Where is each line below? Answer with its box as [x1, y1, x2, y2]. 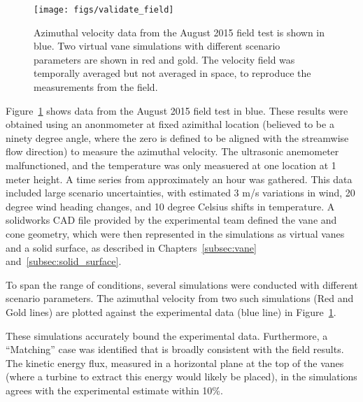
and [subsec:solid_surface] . [6, 254, 122, 268]
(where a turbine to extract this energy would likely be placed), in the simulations [6, 369, 357, 384]
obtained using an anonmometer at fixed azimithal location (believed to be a [6, 117, 334, 131]
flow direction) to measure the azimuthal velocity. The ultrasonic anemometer [6, 144, 339, 159]
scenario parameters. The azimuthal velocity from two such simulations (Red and [6, 291, 354, 306]
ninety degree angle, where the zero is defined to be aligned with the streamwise [6, 130, 349, 145]
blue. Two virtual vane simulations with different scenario [34, 38, 280, 53]
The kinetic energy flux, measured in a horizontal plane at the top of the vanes [6, 355, 344, 370]
